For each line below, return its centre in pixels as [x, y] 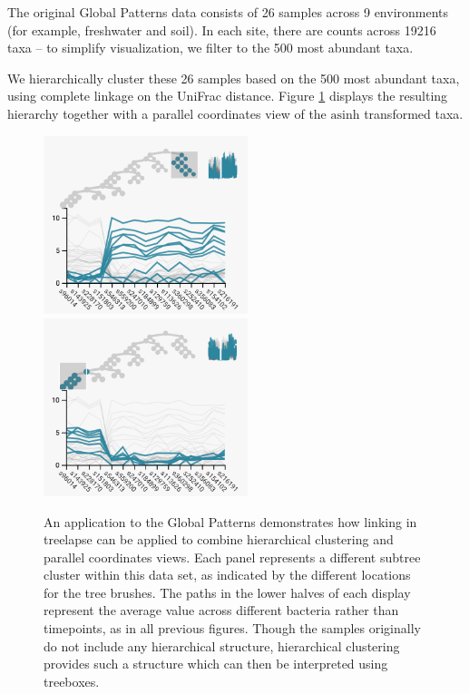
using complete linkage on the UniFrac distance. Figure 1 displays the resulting [228, 96]
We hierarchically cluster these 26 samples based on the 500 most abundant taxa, [234, 78]
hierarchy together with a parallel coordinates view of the [167, 113]
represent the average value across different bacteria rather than [221, 610]
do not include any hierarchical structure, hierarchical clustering [222, 645]
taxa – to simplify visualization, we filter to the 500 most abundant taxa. [210, 48]
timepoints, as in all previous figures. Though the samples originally [232, 628]
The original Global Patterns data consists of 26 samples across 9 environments [228, 12]
